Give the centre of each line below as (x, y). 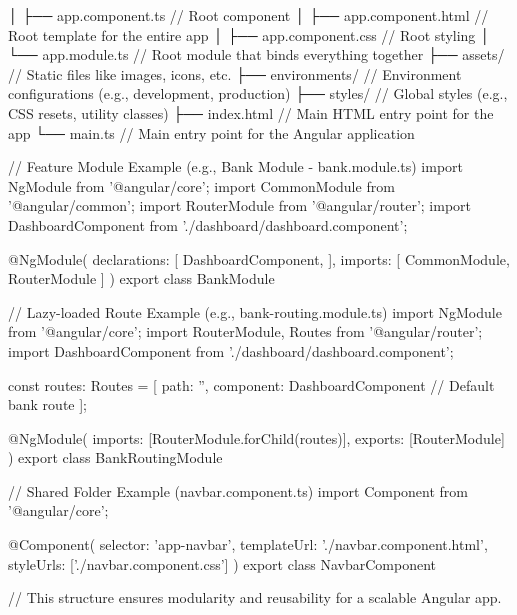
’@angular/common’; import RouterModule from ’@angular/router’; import (239, 205)
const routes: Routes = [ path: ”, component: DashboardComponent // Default (251, 384)
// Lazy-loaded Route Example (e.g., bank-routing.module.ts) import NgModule (255, 311)
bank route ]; (48, 404)
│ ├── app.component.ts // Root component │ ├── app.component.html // (248, 15)
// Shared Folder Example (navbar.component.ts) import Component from (238, 490)
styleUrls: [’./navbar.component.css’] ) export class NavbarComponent (222, 563)
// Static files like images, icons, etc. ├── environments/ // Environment (235, 73)
